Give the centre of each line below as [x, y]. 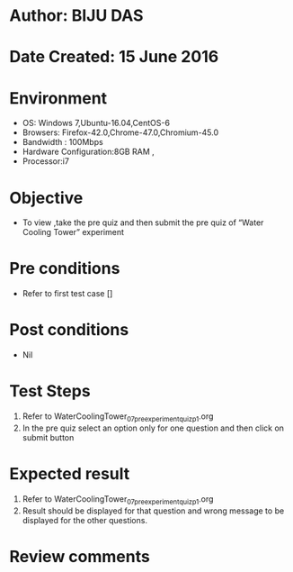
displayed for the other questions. [85, 520]
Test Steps [50, 391]
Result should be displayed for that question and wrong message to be [153, 511]
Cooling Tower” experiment [73, 232]
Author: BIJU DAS [76, 16]
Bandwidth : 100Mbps [62, 142]
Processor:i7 [46, 161]
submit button [48, 437]
